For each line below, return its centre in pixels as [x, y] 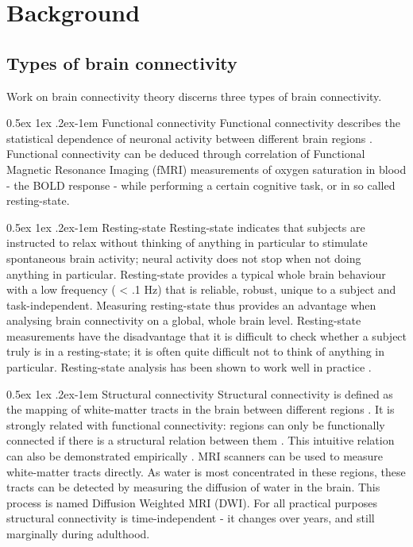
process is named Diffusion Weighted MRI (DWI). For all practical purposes [192, 502]
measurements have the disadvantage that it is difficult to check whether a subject [207, 335]
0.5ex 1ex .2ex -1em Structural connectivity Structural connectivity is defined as [200, 393]
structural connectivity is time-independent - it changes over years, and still [191, 518]
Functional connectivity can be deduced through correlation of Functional [186, 154]
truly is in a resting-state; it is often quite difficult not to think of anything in [196, 351]
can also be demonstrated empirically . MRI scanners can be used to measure [195, 456]
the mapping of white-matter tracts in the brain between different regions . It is [201, 409]
